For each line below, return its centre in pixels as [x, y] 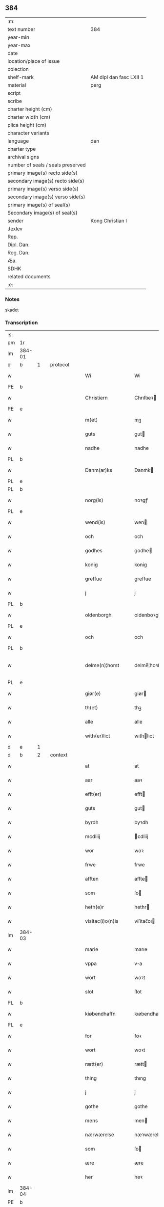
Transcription [21, 322]
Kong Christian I [109, 220]
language [18, 141]
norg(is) [94, 500]
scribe [15, 101]
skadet [12, 310]
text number [21, 29]
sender [16, 220]
